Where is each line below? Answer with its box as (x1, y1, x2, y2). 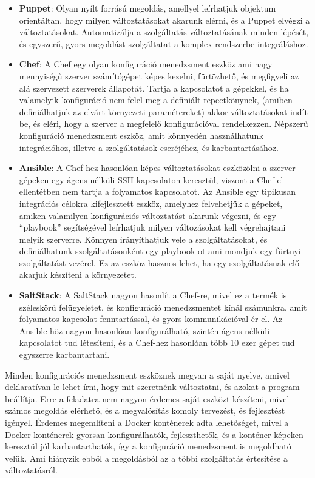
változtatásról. (5, 463, 58, 476)
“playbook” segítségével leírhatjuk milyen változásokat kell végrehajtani (19, 221, 286, 234)
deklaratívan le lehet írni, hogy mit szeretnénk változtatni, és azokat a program (5, 380, 300, 393)
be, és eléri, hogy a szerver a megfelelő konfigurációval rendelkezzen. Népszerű (19, 117, 308, 130)
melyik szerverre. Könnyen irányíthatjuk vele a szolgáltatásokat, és (19, 232, 268, 245)
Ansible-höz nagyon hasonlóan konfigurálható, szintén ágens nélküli (19, 324, 270, 337)
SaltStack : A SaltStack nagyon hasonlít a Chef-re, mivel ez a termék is (19, 289, 287, 301)
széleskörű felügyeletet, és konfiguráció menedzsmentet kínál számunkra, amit (19, 300, 307, 313)
